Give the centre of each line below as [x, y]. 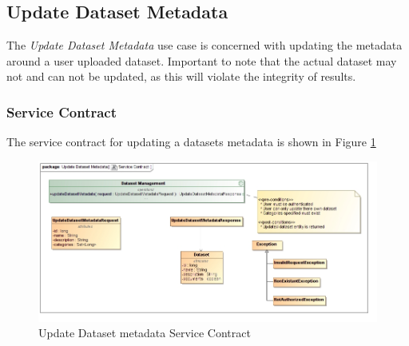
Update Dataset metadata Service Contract [145, 333]
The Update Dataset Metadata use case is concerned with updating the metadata [204, 45]
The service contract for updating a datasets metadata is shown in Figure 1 [191, 142]
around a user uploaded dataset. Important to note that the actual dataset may [202, 60]
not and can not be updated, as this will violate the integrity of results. [181, 76]
